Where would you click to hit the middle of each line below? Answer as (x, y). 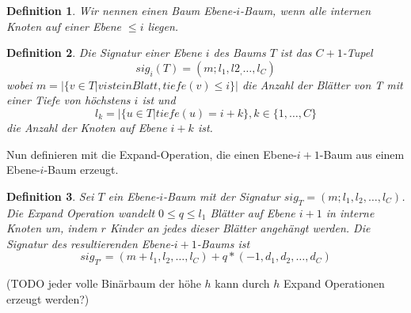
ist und (159, 100)
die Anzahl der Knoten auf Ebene (87, 127)
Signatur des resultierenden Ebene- (90, 243)
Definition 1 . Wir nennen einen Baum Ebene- (122, 10)
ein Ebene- (134, 196)
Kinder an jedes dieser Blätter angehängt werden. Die (240, 228)
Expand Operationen (334, 283)
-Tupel (358, 53)
